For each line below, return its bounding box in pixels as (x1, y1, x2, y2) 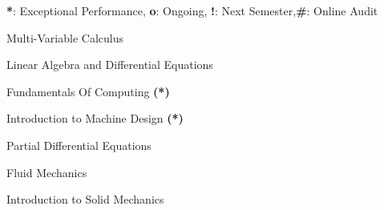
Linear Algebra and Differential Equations (6, 56, 213, 73)
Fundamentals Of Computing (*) (6, 83, 170, 99)
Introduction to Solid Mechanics (6, 191, 164, 208)
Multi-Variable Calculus (6, 29, 123, 46)
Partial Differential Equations (6, 136, 152, 153)
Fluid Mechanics (6, 164, 87, 180)
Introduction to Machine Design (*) (6, 110, 184, 127)
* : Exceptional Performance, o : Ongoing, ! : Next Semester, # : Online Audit (6, 2, 378, 18)
